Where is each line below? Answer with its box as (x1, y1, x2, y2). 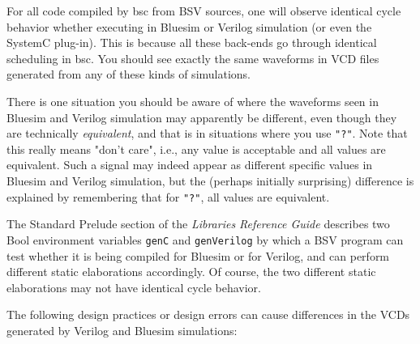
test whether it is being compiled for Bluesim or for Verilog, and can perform (6, 247, 390, 264)
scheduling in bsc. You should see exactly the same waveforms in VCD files (6, 49, 379, 66)
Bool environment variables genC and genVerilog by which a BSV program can (6, 231, 404, 248)
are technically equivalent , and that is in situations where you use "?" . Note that (6, 125, 408, 142)
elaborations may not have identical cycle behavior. (6, 278, 261, 295)
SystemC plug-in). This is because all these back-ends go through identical (6, 34, 377, 51)
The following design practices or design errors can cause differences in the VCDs (6, 306, 410, 323)
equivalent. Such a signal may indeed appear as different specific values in (6, 156, 373, 173)
